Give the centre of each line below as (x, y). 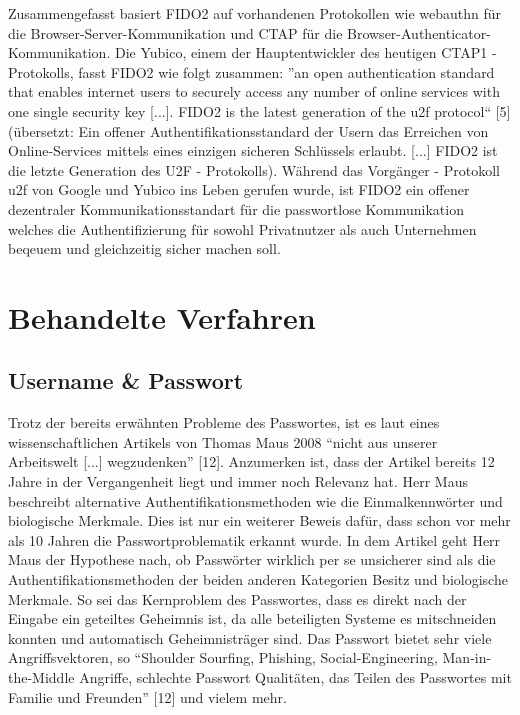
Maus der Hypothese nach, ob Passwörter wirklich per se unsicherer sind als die (252, 559)
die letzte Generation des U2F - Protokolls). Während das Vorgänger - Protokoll (254, 169)
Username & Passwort (126, 380)
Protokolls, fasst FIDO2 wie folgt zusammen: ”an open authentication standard (251, 71)
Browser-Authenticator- (419, 32)
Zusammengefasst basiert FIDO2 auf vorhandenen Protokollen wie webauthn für (255, 13)
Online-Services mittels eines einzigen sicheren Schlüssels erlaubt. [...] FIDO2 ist (253, 150)
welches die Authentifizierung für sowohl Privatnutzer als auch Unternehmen (242, 228)
